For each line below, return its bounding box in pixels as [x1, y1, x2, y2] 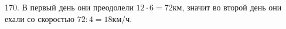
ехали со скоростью [5, 12, 75, 24]
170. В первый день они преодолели [5, 1, 134, 13]
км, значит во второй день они [172, 1, 282, 13]
